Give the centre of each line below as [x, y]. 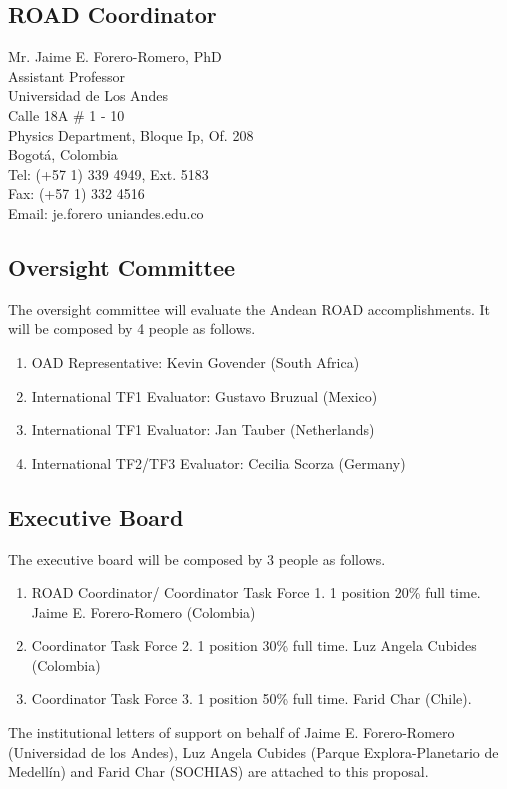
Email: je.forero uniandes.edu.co [106, 212]
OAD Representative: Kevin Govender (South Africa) [195, 361]
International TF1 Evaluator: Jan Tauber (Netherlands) [203, 429]
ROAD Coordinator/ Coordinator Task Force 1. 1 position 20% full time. [256, 592]
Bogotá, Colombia [63, 154]
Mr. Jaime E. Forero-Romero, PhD [115, 56]
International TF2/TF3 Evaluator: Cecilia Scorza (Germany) [218, 462]
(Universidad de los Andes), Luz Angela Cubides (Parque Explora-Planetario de [253, 751]
